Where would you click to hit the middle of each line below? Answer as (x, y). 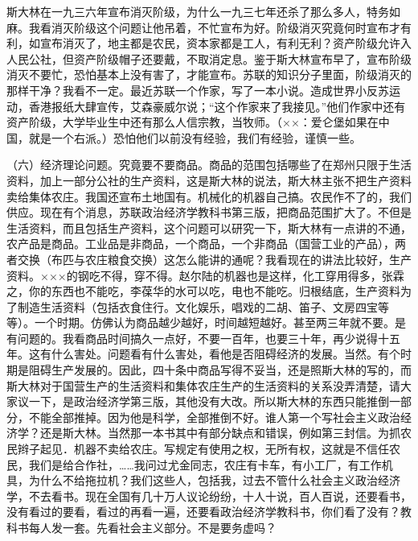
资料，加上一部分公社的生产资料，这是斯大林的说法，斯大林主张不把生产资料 (209, 180)
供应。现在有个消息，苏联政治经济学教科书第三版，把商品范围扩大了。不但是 (209, 212)
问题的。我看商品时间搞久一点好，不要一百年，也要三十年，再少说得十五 (209, 338)
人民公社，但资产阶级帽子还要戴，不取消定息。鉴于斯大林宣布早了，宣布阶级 (209, 58)
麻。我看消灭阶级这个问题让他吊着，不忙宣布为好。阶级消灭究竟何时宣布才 (203, 27)
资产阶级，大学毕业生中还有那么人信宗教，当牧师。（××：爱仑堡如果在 (193, 122)
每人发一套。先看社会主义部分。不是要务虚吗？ (152, 527)
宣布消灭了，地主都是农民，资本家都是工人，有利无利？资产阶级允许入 (225, 43)
